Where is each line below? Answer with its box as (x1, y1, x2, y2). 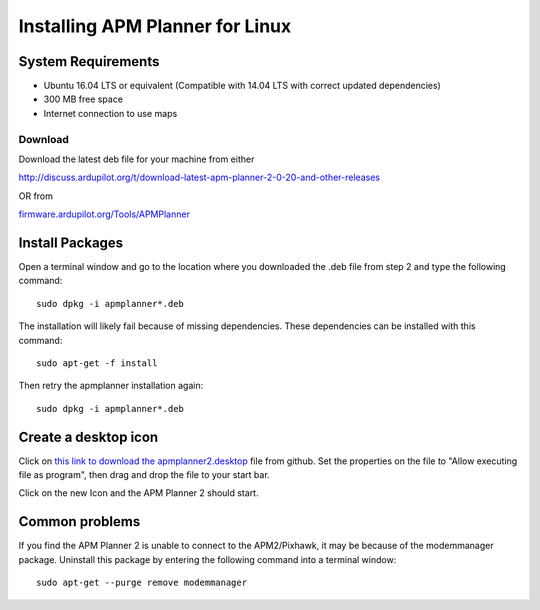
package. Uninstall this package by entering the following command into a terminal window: (18, 553, 397, 565)
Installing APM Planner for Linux (18, 15, 292, 37)
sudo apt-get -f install (36, 358, 158, 369)
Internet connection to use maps (43, 107, 178, 119)
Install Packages (18, 234, 124, 251)
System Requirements (18, 53, 160, 70)
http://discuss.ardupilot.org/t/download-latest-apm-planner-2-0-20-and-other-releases (18, 171, 380, 184)
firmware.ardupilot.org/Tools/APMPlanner (18, 208, 190, 220)
